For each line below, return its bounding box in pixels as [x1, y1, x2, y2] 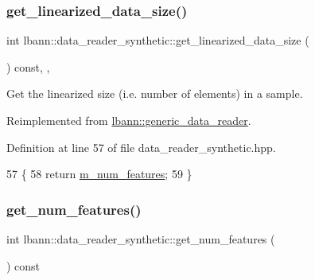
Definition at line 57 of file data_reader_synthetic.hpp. [6, 138, 276, 155]
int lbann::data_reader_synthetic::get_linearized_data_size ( [6, 32, 309, 49]
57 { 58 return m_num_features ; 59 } [6, 165, 192, 182]
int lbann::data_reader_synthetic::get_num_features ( [6, 231, 275, 247]
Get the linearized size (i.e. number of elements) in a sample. [6, 85, 303, 102]
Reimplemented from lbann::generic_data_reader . [6, 112, 251, 128]
